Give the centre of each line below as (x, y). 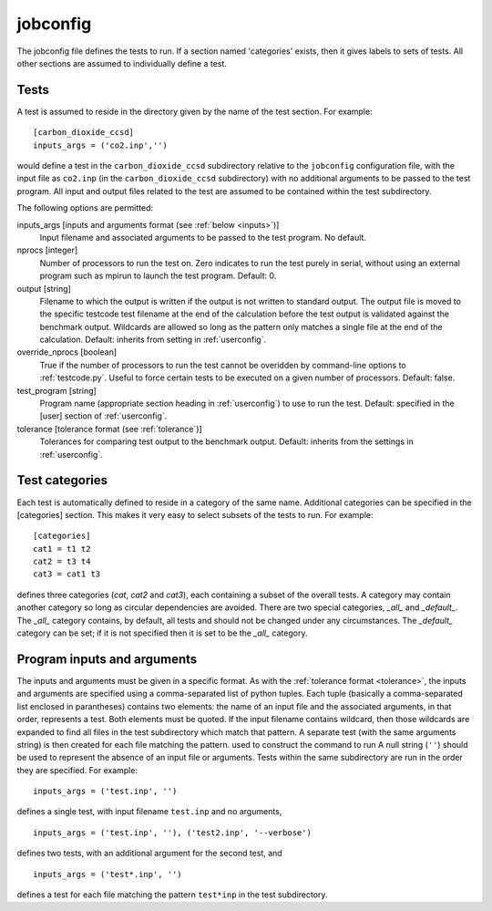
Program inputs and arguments (107, 659)
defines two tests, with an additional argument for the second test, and (149, 854)
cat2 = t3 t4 (62, 562)
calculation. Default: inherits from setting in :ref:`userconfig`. (153, 340)
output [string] (44, 288)
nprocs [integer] (47, 250)
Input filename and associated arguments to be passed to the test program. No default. (203, 237)
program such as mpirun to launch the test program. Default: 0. (158, 276)
